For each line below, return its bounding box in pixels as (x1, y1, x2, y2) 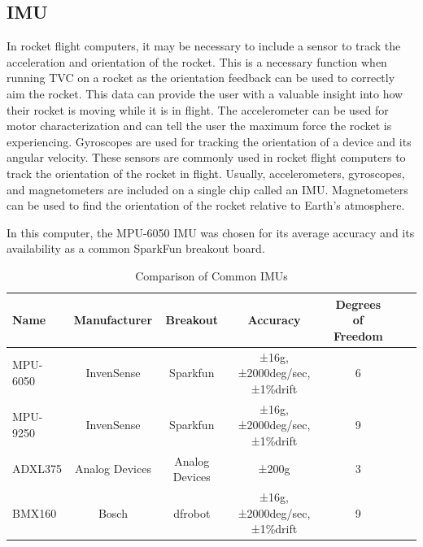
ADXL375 (12, 460, 63, 477)
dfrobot (173, 504, 211, 521)
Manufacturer (73, 311, 153, 328)
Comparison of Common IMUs (135, 267, 288, 284)
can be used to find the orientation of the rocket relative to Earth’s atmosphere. (7, 197, 405, 214)
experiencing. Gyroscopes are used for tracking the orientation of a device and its (7, 132, 412, 150)
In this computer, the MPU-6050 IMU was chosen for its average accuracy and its (7, 224, 415, 241)
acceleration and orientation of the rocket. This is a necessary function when (7, 53, 387, 70)
